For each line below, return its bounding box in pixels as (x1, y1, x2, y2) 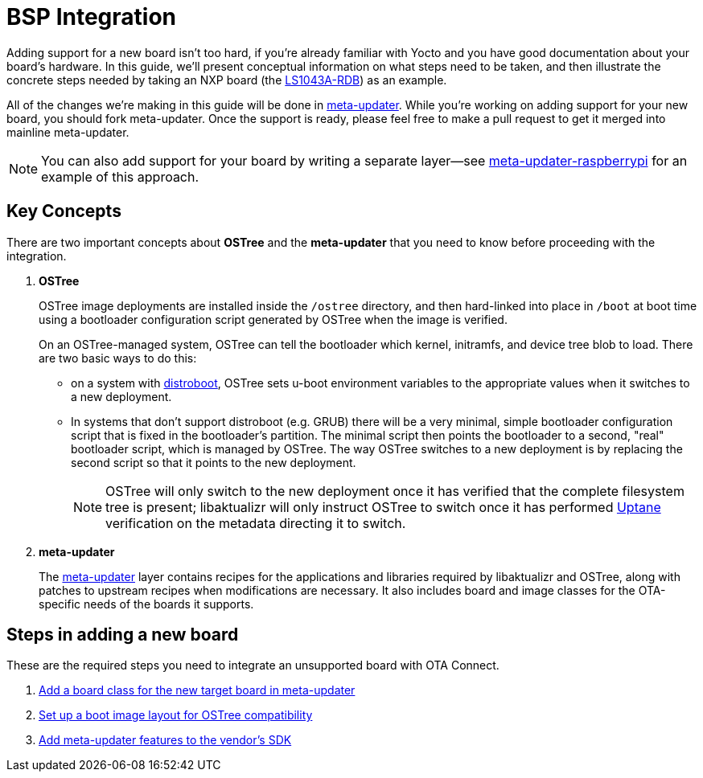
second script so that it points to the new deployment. (71, 455, 356, 469)
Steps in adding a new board (6, 624, 239, 645)
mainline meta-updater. (6, 125, 129, 139)
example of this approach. (41, 168, 199, 185)
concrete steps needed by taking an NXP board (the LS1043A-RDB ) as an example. (6, 72, 447, 87)
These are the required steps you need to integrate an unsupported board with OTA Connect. (6, 658, 499, 673)
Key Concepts (6, 201, 121, 222)
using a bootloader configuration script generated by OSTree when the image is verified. (39, 312, 508, 326)
